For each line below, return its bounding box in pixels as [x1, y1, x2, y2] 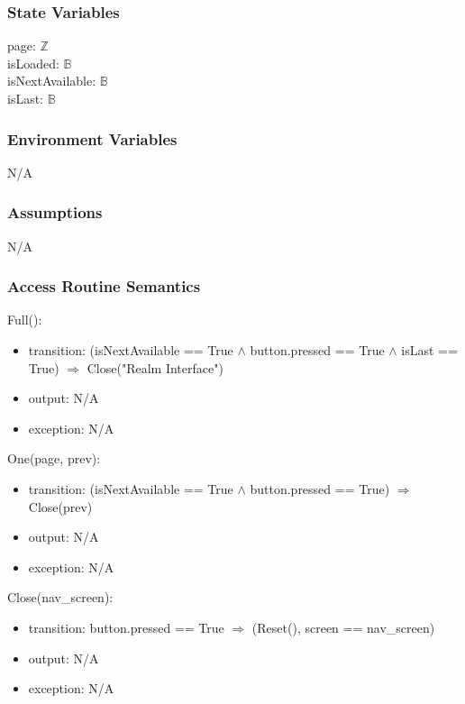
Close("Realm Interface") [87, 358, 223, 377]
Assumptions [7, 201, 103, 224]
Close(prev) [28, 497, 93, 516]
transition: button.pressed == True [28, 617, 224, 636]
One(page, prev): [7, 449, 101, 468]
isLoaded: [7, 53, 59, 72]
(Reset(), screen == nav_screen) [251, 617, 435, 636]
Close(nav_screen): [7, 588, 114, 607]
